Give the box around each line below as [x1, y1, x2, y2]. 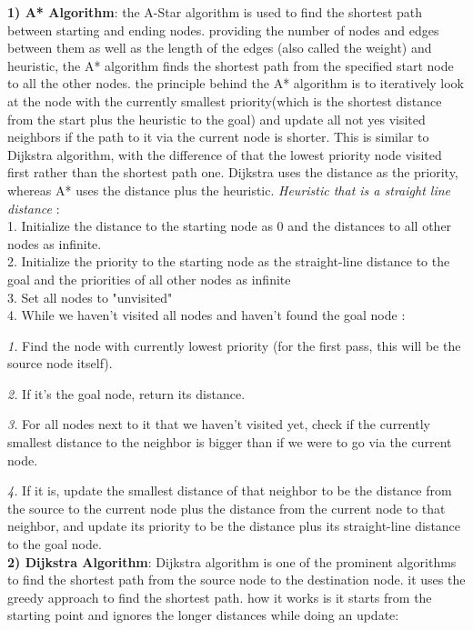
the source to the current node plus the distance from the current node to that [7, 498, 446, 517]
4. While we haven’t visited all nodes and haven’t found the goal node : [7, 305, 406, 325]
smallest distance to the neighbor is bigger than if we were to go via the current [7, 433, 452, 452]
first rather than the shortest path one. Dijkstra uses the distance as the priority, [7, 163, 458, 182]
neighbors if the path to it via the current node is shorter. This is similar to [7, 127, 429, 146]
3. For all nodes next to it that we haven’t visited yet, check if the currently [7, 415, 430, 434]
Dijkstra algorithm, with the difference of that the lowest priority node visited [7, 145, 442, 164]
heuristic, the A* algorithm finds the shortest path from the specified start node [7, 55, 454, 75]
